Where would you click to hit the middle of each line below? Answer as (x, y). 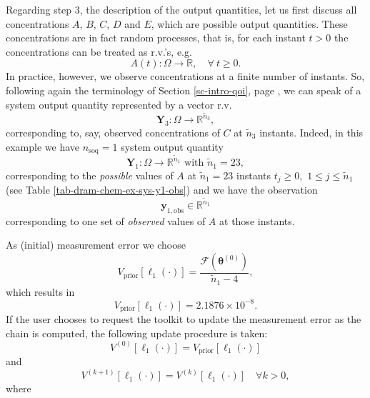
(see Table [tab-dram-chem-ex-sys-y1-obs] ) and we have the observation (162, 190)
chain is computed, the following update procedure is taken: (137, 333)
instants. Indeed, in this (311, 133)
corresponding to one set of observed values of (106, 220)
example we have (43, 146)
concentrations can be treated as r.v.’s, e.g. (99, 51)
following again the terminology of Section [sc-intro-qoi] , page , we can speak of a (184, 90)
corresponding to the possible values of (90, 175)
